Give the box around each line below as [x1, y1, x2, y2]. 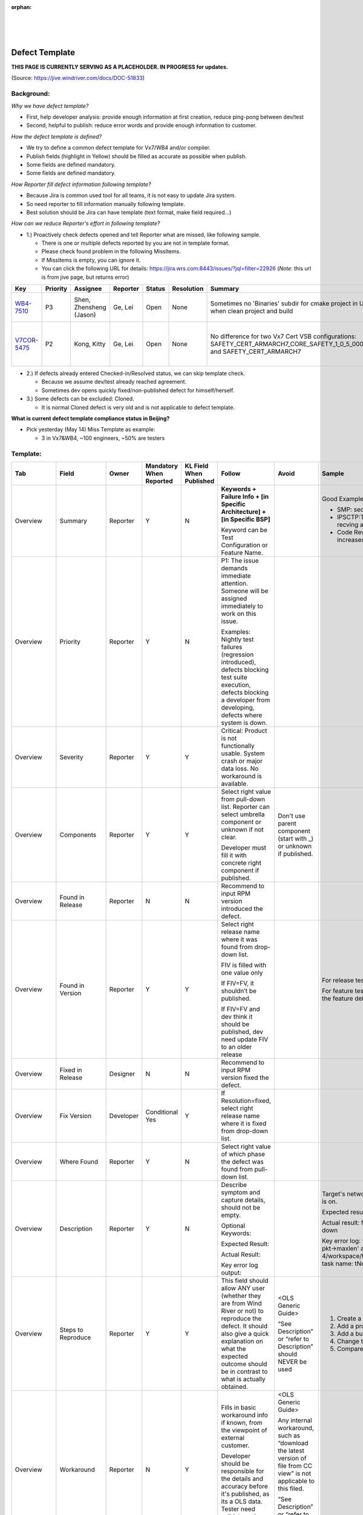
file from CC [277, 1461, 313, 1470]
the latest [277, 1446, 305, 1454]
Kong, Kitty [74, 340, 106, 348]
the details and [221, 1474, 263, 1483]
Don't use [277, 811, 306, 820]
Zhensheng [74, 303, 107, 311]
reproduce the [221, 1314, 262, 1322]
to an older [221, 1042, 252, 1051]
